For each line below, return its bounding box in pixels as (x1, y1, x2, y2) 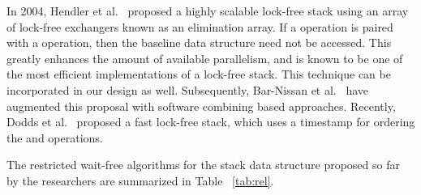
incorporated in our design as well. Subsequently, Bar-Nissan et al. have (6, 81, 369, 98)
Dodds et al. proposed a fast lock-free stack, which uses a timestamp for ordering (6, 113, 415, 130)
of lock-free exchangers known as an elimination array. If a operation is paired (6, 18, 393, 35)
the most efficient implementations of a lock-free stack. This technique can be (6, 66, 391, 83)
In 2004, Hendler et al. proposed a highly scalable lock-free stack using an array (6, 2, 409, 19)
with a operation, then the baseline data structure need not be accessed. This (6, 34, 392, 51)
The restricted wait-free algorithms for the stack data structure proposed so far (6, 156, 400, 173)
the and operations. (6, 129, 103, 146)
